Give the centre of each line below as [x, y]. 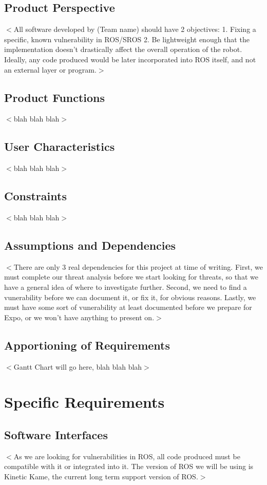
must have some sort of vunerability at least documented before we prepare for [128, 307]
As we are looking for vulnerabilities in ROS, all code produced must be [127, 456]
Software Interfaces [56, 434]
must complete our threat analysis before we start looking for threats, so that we [131, 277]
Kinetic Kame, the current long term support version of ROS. [101, 476]
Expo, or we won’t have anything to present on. [79, 317]
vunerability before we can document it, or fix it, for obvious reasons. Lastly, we [130, 297]
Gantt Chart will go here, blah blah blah [78, 366]
